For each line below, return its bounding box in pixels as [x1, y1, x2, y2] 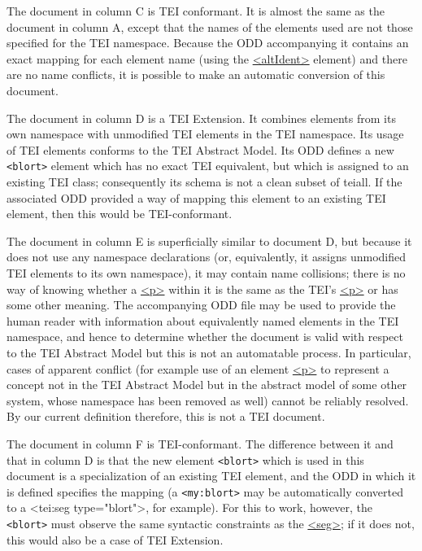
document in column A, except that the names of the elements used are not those [7, 18, 413, 35]
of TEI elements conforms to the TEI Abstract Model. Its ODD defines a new [7, 141, 394, 158]
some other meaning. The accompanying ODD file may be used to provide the [7, 296, 396, 313]
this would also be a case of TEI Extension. [7, 531, 224, 548]
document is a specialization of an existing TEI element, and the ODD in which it [7, 467, 416, 484]
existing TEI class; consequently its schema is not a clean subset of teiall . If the [7, 173, 402, 190]
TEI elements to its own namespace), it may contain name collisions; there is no [7, 264, 406, 281]
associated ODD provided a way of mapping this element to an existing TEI [7, 189, 386, 206]
